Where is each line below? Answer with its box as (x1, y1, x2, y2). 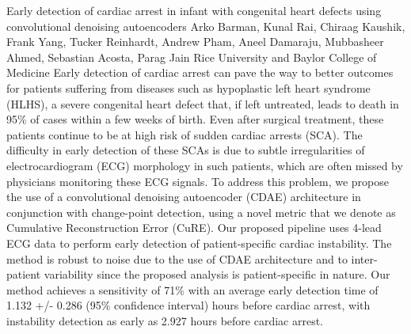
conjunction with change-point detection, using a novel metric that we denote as (6, 203, 396, 220)
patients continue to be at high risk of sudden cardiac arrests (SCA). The (6, 126, 363, 142)
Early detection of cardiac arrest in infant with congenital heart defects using (6, 2, 382, 18)
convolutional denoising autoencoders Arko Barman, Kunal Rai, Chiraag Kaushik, (6, 17, 405, 34)
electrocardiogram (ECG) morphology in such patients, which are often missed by (6, 157, 403, 173)
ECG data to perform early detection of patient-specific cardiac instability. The (6, 234, 392, 251)
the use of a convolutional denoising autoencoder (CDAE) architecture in (6, 188, 361, 205)
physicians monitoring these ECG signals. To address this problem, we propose (6, 173, 389, 189)
